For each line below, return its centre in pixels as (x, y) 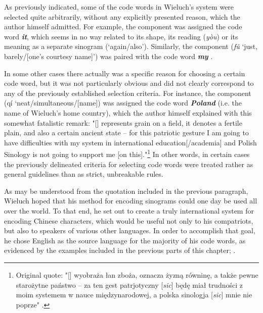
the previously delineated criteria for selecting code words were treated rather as (129, 164)
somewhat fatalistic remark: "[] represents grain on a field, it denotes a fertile (123, 122)
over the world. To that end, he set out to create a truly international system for (129, 210)
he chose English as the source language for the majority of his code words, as (125, 240)
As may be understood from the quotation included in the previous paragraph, (126, 191)
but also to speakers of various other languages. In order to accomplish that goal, (130, 230)
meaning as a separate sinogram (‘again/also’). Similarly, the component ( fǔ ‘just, (131, 46)
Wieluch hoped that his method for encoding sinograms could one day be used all (131, 201)
